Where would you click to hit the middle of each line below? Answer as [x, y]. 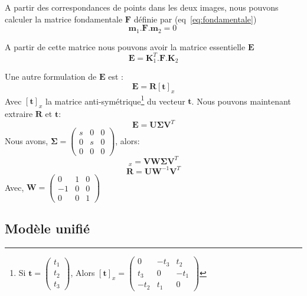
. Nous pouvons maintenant [241, 101]
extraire [19, 114]
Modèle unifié [47, 228]
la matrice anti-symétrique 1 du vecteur [115, 100]
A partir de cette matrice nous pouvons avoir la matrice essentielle [125, 46]
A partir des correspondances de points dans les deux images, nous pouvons [142, 7]
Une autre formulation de [51, 77]
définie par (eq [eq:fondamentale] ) [195, 19]
